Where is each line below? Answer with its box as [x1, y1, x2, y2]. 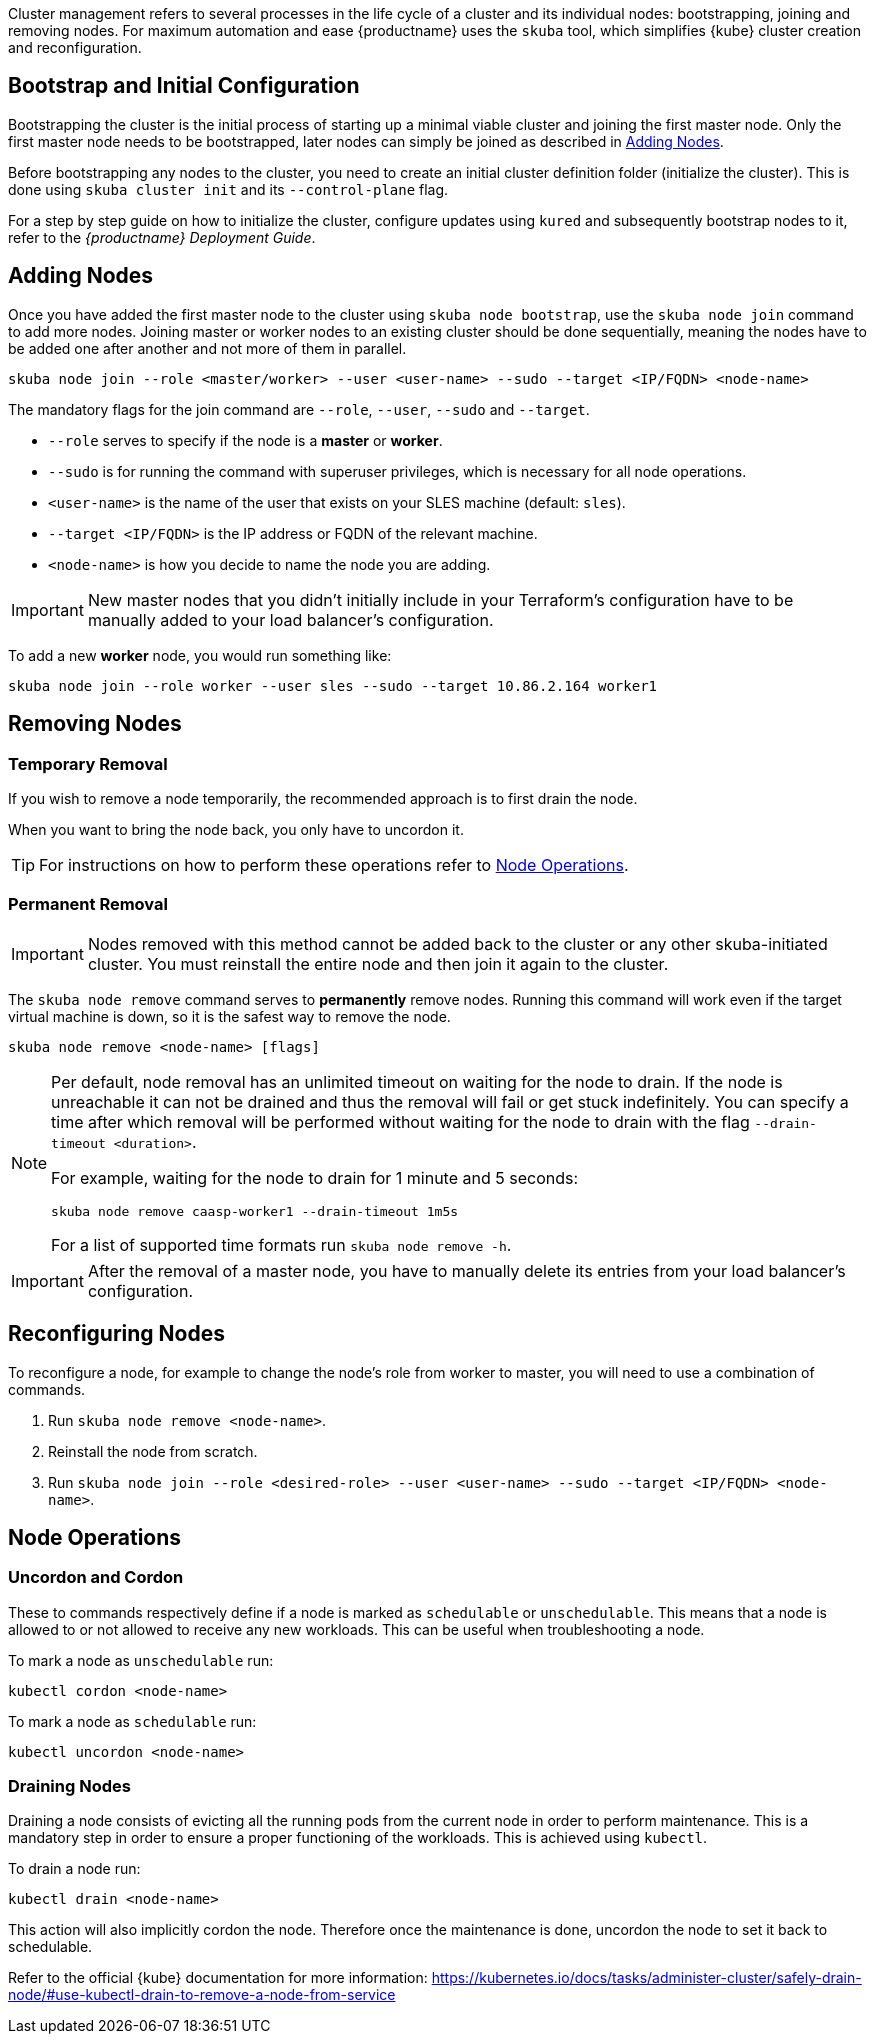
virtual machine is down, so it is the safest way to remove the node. [8, 1007, 451, 1025]
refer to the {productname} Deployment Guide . [8, 228, 316, 246]
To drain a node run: [8, 1860, 141, 1878]
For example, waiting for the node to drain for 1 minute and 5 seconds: [51, 1167, 579, 1188]
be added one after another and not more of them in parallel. [8, 339, 407, 357]
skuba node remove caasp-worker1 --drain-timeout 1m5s [51, 1203, 459, 1219]
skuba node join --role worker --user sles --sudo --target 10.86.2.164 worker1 [8, 677, 658, 694]
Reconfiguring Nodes [8, 1321, 225, 1347]
